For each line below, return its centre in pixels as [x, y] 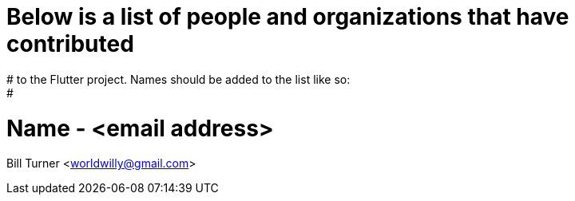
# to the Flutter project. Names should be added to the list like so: [178, 79]
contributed [70, 44]
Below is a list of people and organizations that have [288, 17]
